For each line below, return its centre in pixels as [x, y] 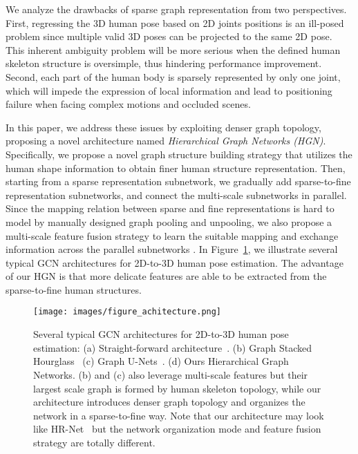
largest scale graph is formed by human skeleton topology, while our [177, 388]
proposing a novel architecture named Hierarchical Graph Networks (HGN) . [166, 141]
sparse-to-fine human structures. [74, 289]
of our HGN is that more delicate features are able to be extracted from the [166, 276]
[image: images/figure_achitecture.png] [128, 312]
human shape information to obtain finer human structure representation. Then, [176, 168]
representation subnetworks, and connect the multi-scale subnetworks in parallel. [176, 195]
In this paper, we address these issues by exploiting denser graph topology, [163, 127]
